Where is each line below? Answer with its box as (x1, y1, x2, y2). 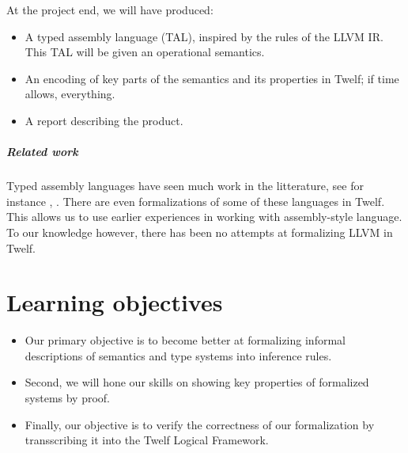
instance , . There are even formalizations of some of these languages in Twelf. (6, 192, 385, 209)
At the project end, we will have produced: (6, 2, 213, 17)
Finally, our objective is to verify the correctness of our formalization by (25, 416, 375, 432)
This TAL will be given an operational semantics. (25, 44, 265, 60)
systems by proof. (25, 390, 111, 405)
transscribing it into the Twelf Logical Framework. (25, 432, 269, 448)
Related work (6, 143, 78, 160)
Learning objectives (6, 286, 223, 318)
